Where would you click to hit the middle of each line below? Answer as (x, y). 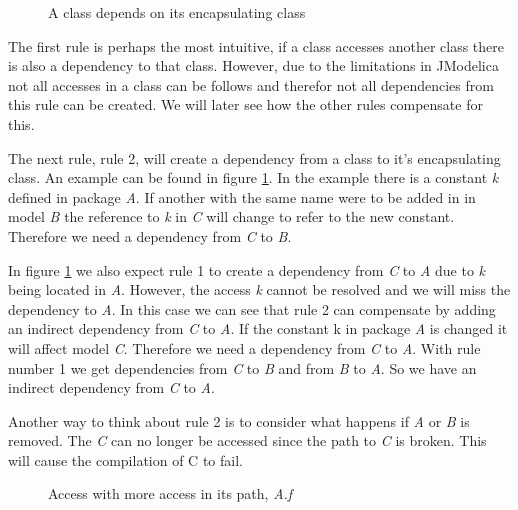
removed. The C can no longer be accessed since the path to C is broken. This (247, 440)
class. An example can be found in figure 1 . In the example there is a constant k (253, 177)
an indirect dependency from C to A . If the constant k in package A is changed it (258, 328)
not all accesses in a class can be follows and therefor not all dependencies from (251, 84)
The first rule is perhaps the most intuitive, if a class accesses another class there (256, 45)
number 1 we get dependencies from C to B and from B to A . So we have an (242, 367)
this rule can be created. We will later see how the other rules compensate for (245, 104)
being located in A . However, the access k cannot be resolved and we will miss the (259, 289)
